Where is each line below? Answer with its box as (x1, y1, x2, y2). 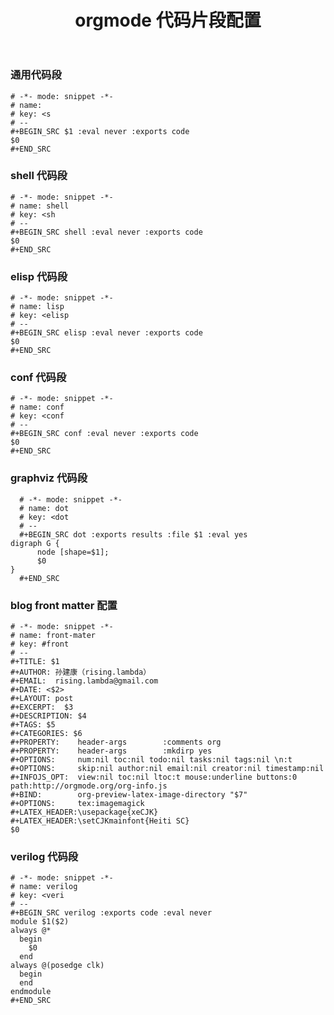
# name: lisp (10, 302, 65, 312)
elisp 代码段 (10, 269, 68, 283)
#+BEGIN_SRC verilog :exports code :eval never (10, 908, 213, 918)
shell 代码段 (10, 169, 68, 183)
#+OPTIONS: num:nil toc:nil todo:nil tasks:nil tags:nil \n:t (10, 755, 293, 765)
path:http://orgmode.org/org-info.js (10, 781, 168, 791)
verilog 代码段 (10, 849, 79, 863)
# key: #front (10, 639, 70, 650)
